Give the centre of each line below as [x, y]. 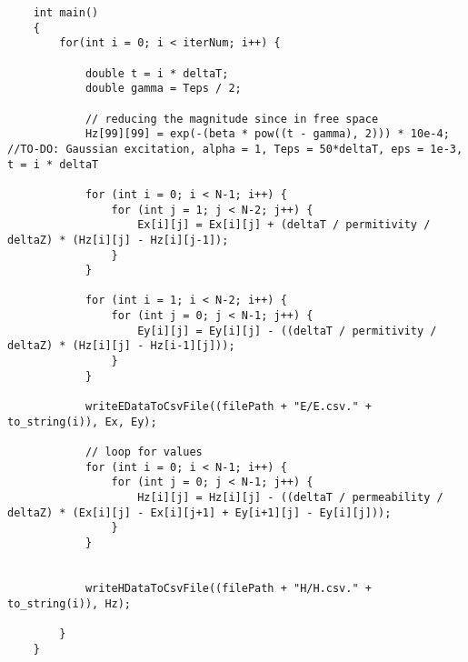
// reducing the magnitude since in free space [232, 119]
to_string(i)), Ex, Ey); [82, 421]
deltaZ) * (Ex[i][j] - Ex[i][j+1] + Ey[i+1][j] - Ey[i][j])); [199, 512]
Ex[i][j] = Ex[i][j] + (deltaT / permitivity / [284, 225]
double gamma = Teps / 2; [163, 89]
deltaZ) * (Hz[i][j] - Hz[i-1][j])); [121, 346]
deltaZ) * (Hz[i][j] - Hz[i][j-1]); [118, 240]
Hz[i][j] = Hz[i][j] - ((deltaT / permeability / [290, 497]
